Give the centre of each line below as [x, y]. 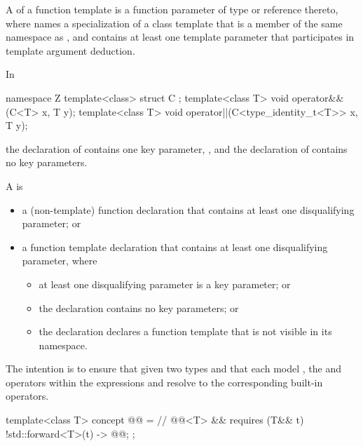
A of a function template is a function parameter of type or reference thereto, [172, 9]
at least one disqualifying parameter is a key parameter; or [165, 284]
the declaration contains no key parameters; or [139, 308]
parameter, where [60, 261]
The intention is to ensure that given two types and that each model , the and [173, 369]
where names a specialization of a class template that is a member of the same [174, 23]
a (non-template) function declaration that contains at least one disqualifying [188, 209]
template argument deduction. [70, 50]
